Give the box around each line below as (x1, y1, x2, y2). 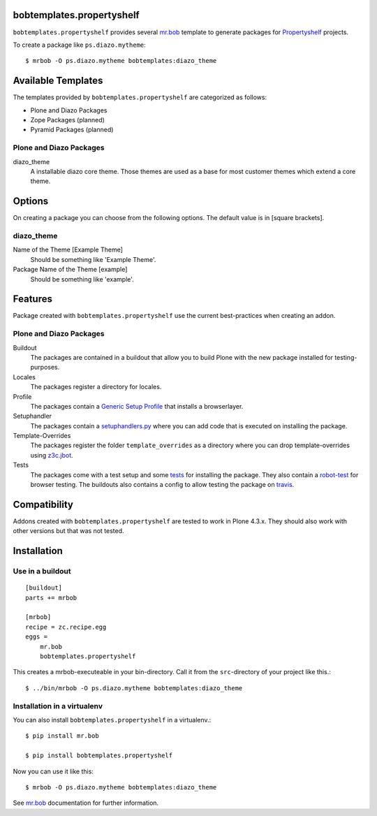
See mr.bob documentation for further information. (13, 799, 159, 807)
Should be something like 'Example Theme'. (30, 255, 156, 263)
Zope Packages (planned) (30, 115, 105, 124)
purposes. (30, 363, 60, 372)
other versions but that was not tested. (13, 527, 125, 535)
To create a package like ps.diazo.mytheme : (13, 41, 146, 49)
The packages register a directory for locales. (30, 383, 162, 391)
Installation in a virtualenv (13, 701, 103, 711)
